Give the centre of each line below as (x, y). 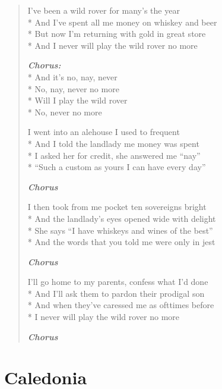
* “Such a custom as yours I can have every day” (117, 167)
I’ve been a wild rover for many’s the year (104, 10)
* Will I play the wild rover (77, 100)
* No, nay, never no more (73, 88)
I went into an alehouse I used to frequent (104, 132)
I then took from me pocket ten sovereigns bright (117, 207)
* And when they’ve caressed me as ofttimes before (121, 305)
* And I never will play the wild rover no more (112, 45)
